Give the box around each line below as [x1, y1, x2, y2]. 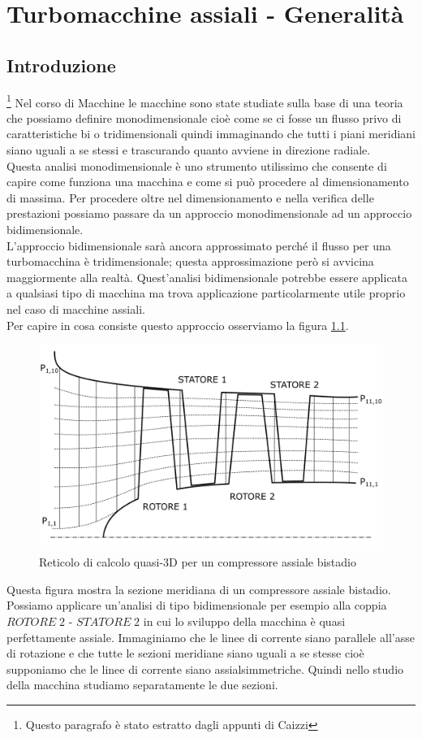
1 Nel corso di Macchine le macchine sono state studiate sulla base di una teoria [6, 91, 403, 111]
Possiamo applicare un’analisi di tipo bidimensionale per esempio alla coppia [6, 597, 387, 614]
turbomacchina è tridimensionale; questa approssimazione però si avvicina [6, 253, 374, 270]
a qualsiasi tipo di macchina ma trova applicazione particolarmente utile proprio [6, 284, 406, 302]
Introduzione [6, 52, 116, 77]
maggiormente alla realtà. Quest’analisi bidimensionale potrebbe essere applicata [6, 268, 408, 285]
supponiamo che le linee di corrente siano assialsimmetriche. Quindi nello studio [6, 660, 404, 677]
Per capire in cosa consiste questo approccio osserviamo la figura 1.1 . [6, 316, 349, 333]
